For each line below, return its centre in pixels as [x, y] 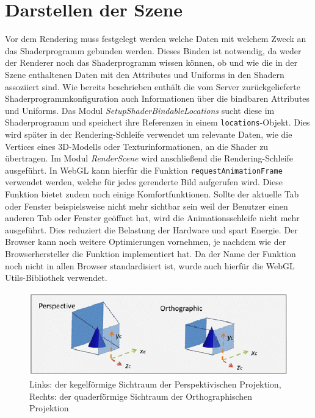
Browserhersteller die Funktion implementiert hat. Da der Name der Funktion [150, 253]
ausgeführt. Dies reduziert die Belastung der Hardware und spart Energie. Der [151, 229]
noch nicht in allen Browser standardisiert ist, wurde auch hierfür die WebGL [150, 265]
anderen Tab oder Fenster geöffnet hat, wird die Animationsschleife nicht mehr [152, 218]
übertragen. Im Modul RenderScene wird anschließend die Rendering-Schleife [149, 158]
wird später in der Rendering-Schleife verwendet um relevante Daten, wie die [149, 134]
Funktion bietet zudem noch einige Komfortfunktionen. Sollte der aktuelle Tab [152, 193]
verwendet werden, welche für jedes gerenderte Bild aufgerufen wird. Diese [144, 182]
